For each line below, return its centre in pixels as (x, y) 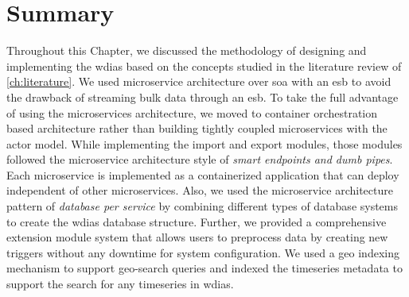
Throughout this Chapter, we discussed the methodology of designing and (187, 50)
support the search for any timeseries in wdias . (120, 284)
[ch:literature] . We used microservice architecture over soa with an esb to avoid (199, 81)
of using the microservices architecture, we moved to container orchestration (192, 112)
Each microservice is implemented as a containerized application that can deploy (203, 174)
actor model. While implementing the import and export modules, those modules (204, 143)
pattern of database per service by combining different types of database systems (203, 206)
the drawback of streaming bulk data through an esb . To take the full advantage (203, 96)
